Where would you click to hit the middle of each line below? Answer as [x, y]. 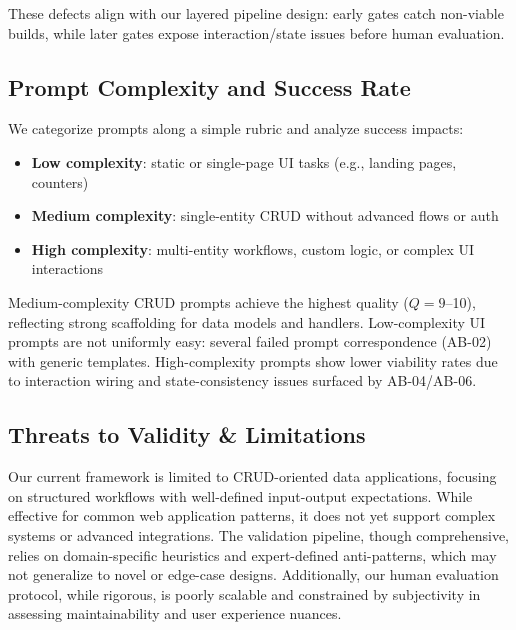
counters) [60, 181]
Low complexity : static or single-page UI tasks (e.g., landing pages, [244, 161]
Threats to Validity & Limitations [187, 434]
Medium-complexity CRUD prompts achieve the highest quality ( [208, 301]
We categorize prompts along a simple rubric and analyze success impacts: [236, 128]
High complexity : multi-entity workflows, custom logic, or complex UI [252, 248]
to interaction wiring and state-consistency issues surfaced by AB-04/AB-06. [242, 380]
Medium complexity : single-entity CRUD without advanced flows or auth [265, 215]
